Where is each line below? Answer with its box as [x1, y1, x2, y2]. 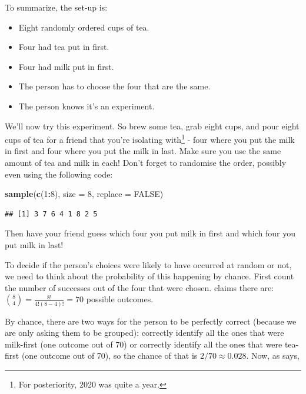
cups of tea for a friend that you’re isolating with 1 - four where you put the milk [5, 132, 295, 145]
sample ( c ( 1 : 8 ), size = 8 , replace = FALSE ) [5, 188, 164, 200]
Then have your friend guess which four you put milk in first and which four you [5, 227, 295, 239]
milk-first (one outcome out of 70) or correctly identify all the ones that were [5, 338, 282, 350]
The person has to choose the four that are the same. [18, 80, 211, 92]
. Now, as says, [246, 349, 300, 362]
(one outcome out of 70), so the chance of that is [21, 349, 198, 362]
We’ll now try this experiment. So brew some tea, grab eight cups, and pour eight [5, 119, 300, 132]
